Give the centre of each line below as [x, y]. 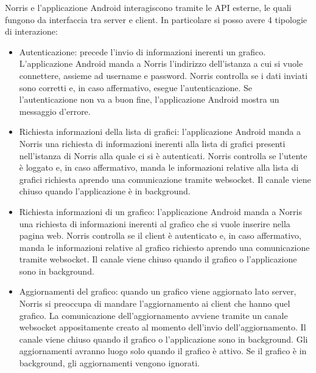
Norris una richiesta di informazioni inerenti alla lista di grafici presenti [152, 143]
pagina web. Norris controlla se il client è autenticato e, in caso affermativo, [160, 235]
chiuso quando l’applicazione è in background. [105, 191]
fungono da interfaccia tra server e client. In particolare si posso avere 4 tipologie [156, 19]
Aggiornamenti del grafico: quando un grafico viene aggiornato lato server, [158, 291]
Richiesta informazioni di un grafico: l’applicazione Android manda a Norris [160, 211]
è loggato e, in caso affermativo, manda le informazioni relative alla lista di [159, 167]
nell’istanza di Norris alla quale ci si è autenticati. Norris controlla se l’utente [163, 155]
